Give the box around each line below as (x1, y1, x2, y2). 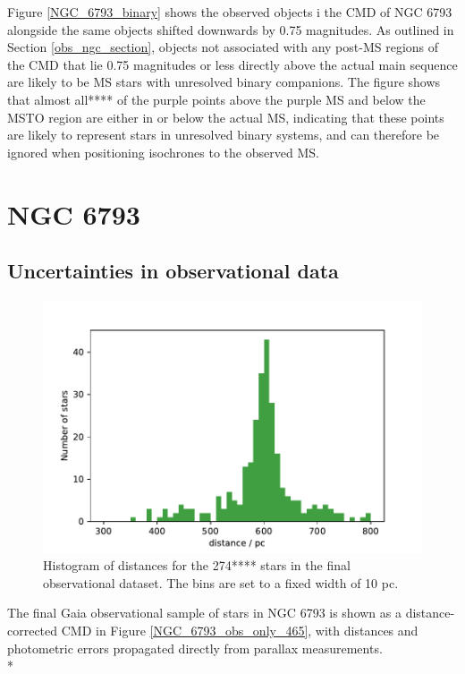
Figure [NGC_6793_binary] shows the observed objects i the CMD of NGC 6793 (7, 3, 452, 21)
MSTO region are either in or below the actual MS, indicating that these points (7, 107, 444, 126)
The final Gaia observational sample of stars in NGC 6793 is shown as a (7, 603, 402, 622)
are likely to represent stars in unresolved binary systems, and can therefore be (7, 125, 440, 144)
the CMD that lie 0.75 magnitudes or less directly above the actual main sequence (7, 55, 458, 73)
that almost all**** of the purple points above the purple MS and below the (7, 90, 426, 108)
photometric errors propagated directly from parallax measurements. (7, 638, 383, 657)
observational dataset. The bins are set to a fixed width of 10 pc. (43, 573, 399, 592)
